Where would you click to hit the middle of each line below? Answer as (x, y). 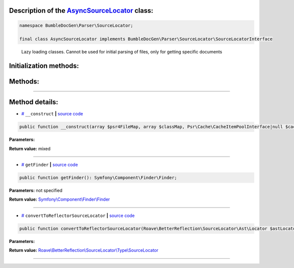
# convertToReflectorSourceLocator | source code (78, 215)
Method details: (34, 102)
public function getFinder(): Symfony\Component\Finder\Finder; (98, 178)
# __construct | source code (52, 114)
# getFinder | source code (50, 165)
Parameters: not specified (36, 190)
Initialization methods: (44, 66)
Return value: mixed (30, 148)
